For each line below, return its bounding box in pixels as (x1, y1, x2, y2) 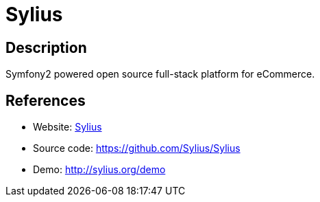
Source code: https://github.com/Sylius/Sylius (33, 142, 241, 155)
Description (5, 38, 87, 56)
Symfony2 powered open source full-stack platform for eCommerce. (5, 68, 315, 80)
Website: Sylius (33, 121, 102, 133)
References (5, 91, 86, 109)
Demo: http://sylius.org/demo (33, 164, 166, 176)
